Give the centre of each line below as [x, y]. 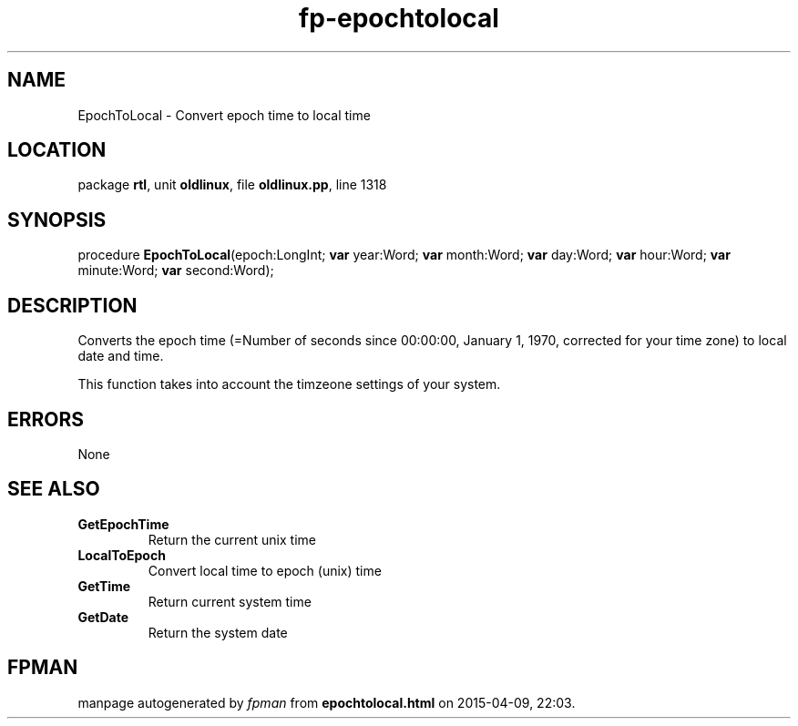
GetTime [104, 586]
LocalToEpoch [122, 555]
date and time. [121, 356]
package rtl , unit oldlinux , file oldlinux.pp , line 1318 [232, 185]
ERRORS [46, 419]
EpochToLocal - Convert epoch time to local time [224, 115]
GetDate [103, 617]
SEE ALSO [54, 489]
